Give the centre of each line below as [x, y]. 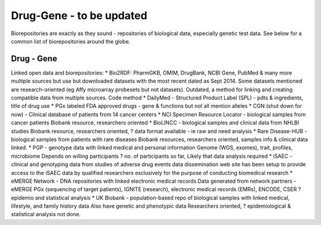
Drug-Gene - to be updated [79, 15]
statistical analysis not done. [46, 214]
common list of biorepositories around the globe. [71, 41]
